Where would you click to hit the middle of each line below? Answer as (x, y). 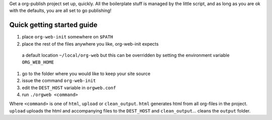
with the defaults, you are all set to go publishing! (60, 10)
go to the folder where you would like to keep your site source (86, 73)
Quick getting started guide (53, 25)
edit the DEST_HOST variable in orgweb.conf (69, 87)
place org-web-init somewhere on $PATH (67, 37)
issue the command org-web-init (59, 80)
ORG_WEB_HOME (38, 62)
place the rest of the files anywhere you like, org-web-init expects (90, 44)
